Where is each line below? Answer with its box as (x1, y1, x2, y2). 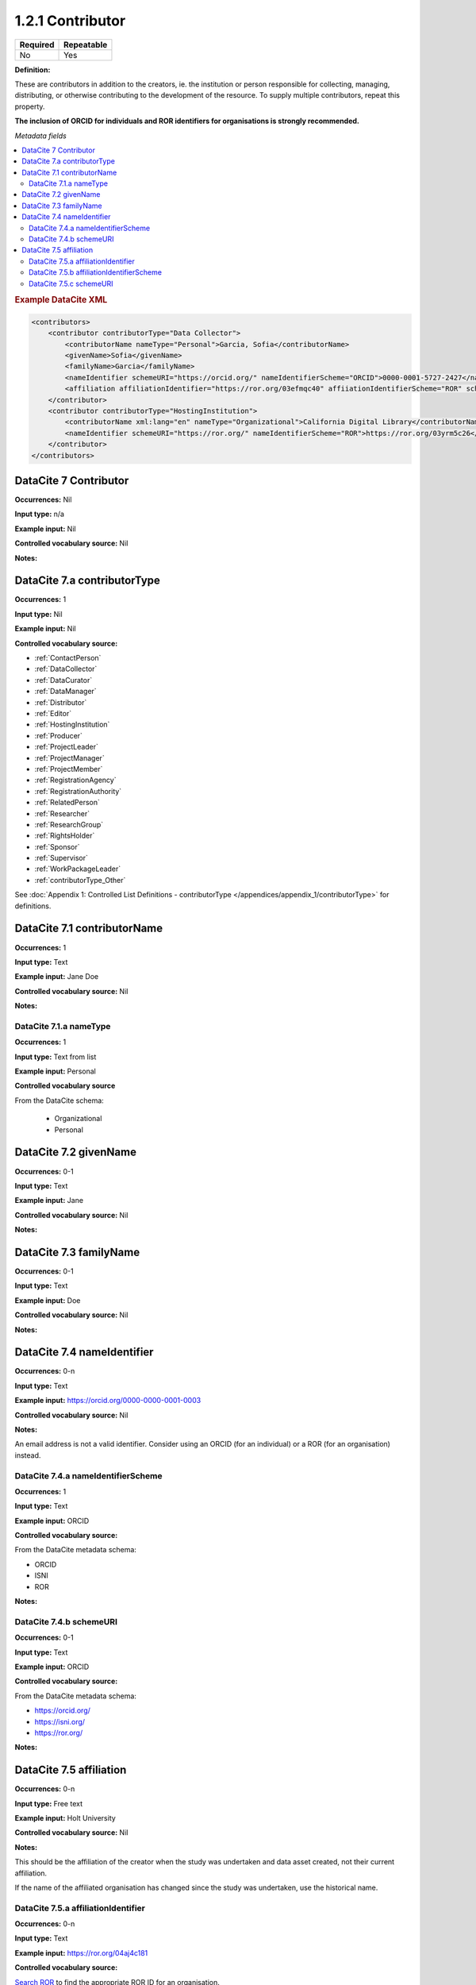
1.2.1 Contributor (14, 12, 126, 29)
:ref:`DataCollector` (34, 664, 98, 674)
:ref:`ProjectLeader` (34, 742, 99, 752)
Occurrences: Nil (14, 495, 72, 504)
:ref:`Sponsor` (34, 842, 80, 851)
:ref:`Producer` (34, 730, 83, 740)
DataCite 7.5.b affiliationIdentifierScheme (29, 268, 163, 277)
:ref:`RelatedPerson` (34, 798, 101, 807)
